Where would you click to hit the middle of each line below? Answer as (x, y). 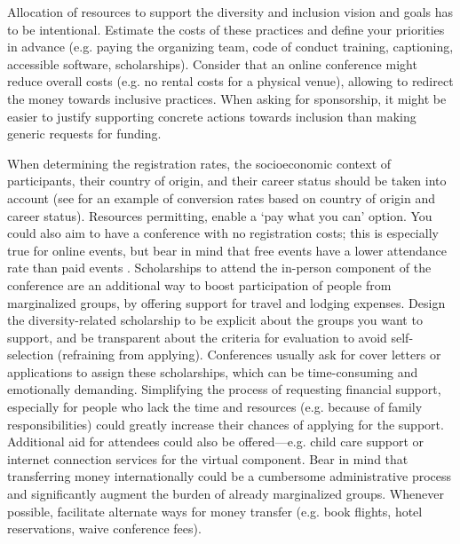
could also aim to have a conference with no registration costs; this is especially (223, 233)
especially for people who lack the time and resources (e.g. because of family (215, 407)
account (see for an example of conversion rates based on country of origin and (221, 197)
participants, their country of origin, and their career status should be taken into (227, 181)
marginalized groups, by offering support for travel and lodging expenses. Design (226, 302)
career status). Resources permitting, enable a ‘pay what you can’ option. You (220, 215)
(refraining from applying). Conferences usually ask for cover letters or (249, 355)
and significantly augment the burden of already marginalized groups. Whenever (226, 494)
